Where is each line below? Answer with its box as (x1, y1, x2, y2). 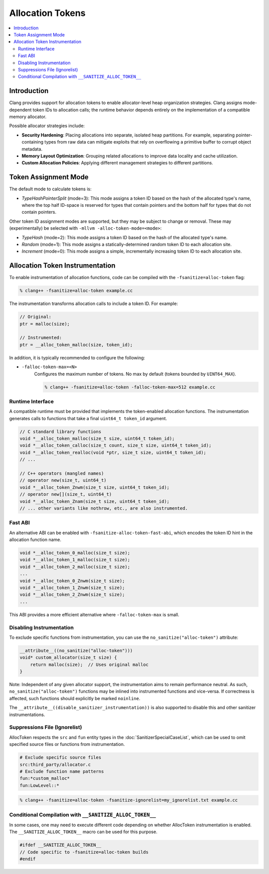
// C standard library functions (19, 429, 102, 435)
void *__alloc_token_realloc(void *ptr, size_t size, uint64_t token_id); (19, 449, 207, 455)
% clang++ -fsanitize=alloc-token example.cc (19, 288, 133, 293)
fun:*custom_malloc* (19, 775, 70, 781)
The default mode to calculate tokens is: (9, 186, 92, 192)
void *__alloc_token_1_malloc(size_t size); (19, 557, 131, 563)
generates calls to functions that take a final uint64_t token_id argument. (9, 415, 167, 421)
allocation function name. (9, 537, 62, 543)
